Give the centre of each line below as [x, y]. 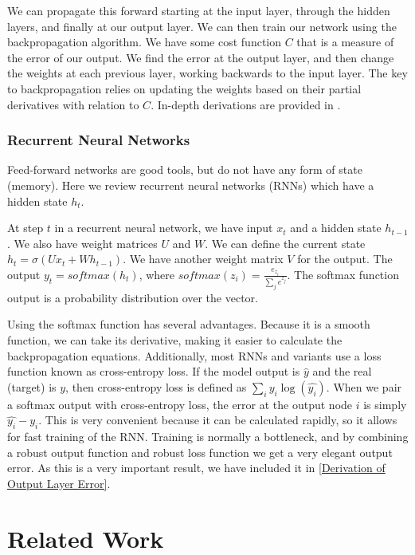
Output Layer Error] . [59, 483]
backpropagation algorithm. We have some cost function [145, 42]
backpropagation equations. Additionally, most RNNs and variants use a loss [194, 355]
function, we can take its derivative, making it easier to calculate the [175, 340]
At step [25, 228]
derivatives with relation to [73, 104]
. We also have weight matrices [82, 243]
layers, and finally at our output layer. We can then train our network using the [202, 26]
